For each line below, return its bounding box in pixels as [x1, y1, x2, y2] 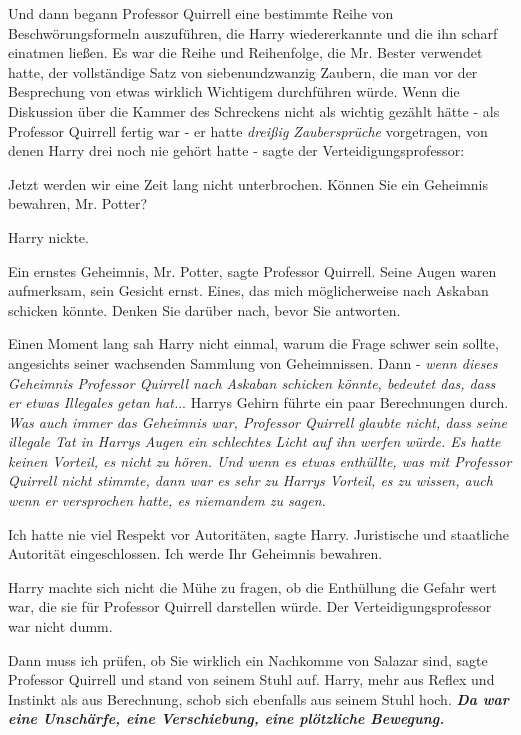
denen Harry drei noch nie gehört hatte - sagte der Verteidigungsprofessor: [8, 140, 465, 161]
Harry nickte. [8, 226, 89, 247]
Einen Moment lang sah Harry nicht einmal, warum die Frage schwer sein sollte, [8, 333, 499, 354]
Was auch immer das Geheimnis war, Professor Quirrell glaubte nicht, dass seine [8, 411, 507, 432]
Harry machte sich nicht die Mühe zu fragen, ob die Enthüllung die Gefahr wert [8, 576, 497, 597]
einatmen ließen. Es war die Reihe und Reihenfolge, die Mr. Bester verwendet [8, 42, 483, 63]
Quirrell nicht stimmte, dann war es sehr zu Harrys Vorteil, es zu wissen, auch [8, 470, 493, 491]
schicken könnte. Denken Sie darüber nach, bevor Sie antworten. [8, 299, 401, 320]
